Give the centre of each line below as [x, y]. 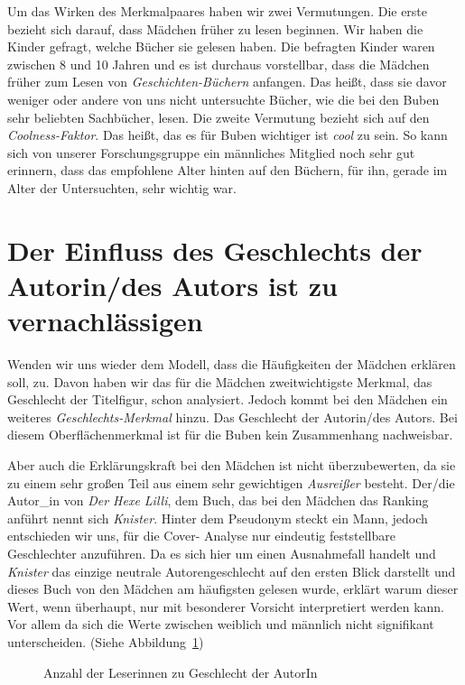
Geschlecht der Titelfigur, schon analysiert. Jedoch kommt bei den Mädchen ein [228, 399]
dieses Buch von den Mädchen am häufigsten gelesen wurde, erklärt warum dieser [233, 589]
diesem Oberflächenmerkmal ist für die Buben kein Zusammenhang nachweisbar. [230, 435]
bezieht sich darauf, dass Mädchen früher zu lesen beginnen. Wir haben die [215, 28]
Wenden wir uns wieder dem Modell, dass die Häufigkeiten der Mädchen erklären [232, 364]
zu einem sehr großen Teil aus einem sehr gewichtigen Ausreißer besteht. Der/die [231, 482]
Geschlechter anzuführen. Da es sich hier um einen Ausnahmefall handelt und [222, 553]
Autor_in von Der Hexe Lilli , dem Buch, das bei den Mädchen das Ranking [218, 500]
